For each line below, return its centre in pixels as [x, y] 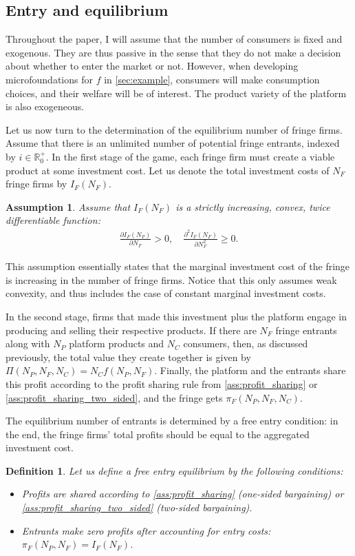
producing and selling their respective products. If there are [131, 330]
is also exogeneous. [45, 106]
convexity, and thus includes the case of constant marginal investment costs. [166, 293]
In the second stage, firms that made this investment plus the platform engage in [176, 316]
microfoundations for [49, 79]
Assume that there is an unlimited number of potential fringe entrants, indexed [173, 143]
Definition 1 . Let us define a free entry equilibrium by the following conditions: [174, 470]
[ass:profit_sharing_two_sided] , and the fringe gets [114, 397]
